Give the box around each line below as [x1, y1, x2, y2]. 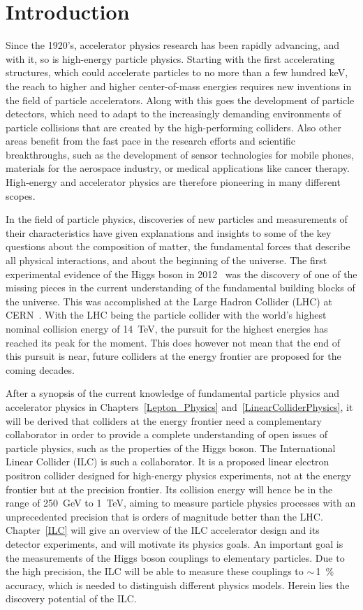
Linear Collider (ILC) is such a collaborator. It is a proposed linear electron [6, 454, 329, 469]
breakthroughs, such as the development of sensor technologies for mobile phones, [6, 147, 355, 161]
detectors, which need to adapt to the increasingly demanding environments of [6, 106, 341, 121]
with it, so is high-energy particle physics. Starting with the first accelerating [6, 51, 335, 66]
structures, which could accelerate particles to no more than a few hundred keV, [6, 65, 348, 80]
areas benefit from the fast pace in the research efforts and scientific [6, 133, 296, 148]
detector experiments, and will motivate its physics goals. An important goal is [6, 536, 343, 551]
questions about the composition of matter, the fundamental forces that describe [6, 239, 350, 254]
